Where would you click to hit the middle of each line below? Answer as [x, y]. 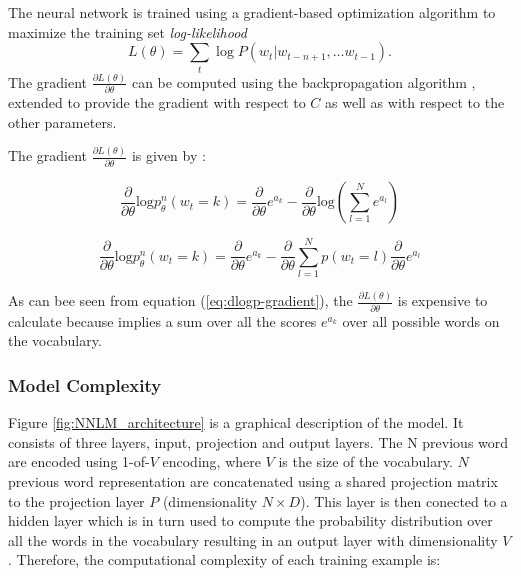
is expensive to [442, 300]
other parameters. [62, 121]
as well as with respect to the [415, 102]
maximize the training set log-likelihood [127, 31]
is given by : [168, 155]
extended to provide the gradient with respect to [157, 102]
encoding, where [211, 461]
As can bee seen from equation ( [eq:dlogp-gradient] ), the [180, 300]
